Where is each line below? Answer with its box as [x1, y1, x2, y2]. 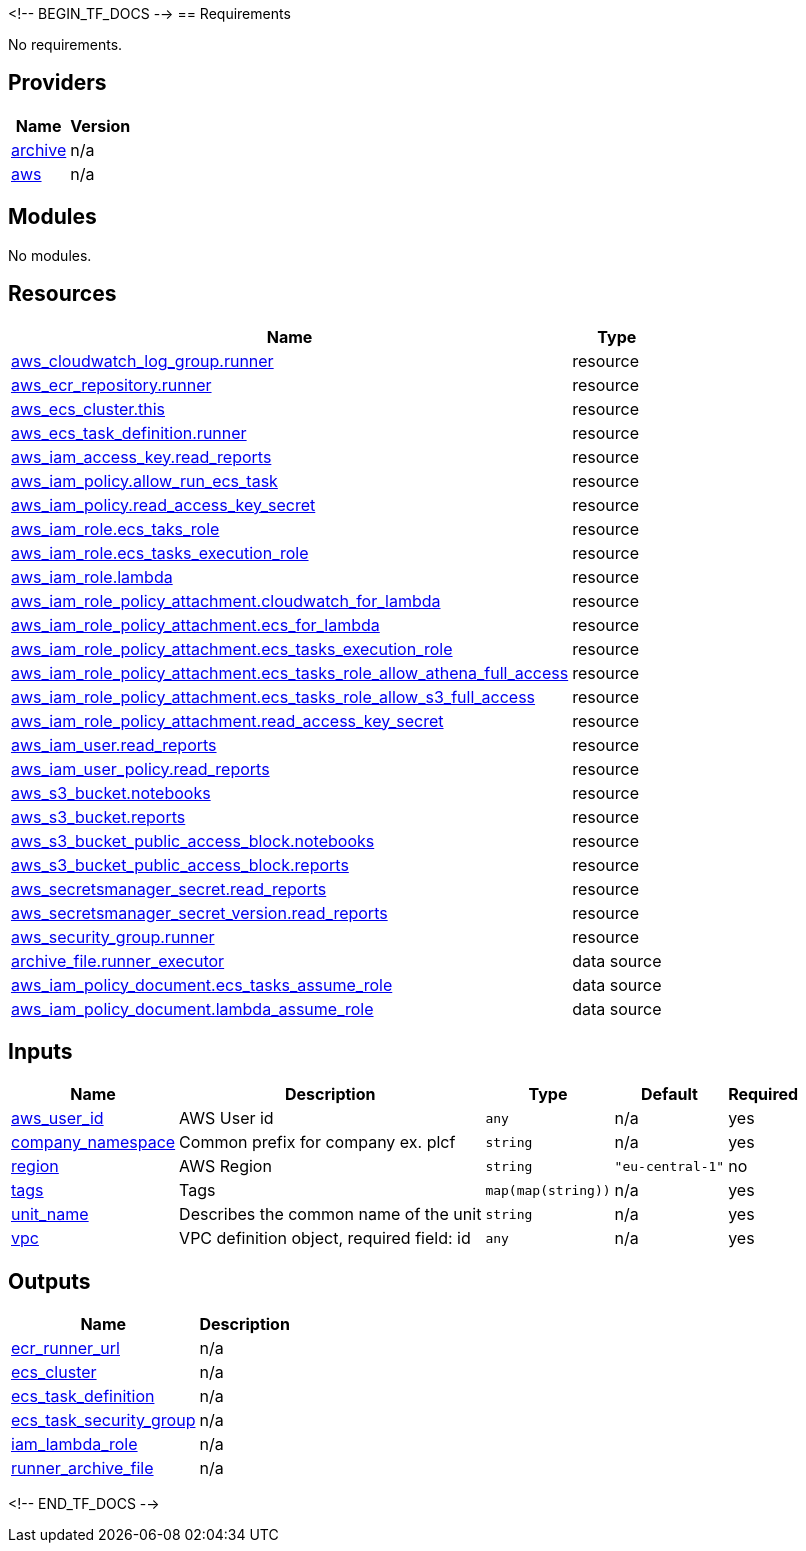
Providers [8, 70, 107, 96]
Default [640, 1084, 698, 1105]
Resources [8, 281, 117, 307]
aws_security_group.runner [11, 926, 215, 947]
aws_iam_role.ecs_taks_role [11, 518, 220, 539]
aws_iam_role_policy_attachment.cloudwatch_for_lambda [11, 590, 441, 611]
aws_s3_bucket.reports [11, 806, 186, 827]
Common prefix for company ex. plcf [179, 1132, 456, 1153]
